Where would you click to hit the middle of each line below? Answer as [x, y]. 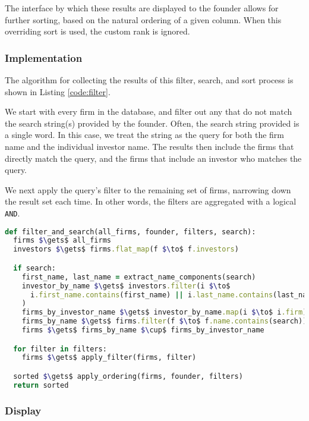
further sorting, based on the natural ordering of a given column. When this [143, 19]
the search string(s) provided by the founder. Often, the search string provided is [152, 123]
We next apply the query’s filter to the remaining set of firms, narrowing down [148, 189]
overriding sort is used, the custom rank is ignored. [97, 31]
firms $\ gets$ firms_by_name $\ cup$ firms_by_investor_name [143, 330]
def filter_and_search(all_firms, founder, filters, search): [130, 232]
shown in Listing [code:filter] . [58, 91]
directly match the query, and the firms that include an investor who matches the [153, 158]
